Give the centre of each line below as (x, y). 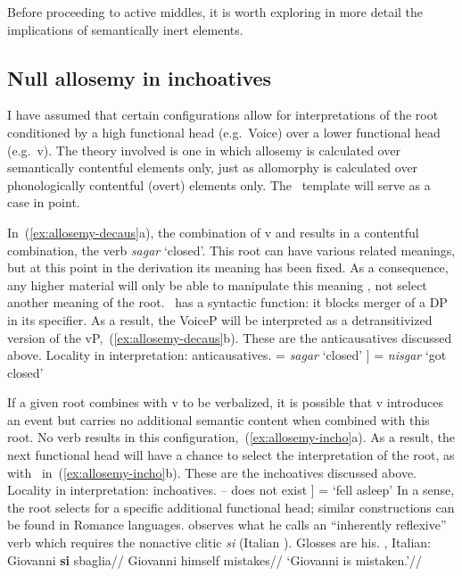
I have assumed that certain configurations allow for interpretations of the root (223, 115)
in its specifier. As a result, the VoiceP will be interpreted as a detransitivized (220, 319)
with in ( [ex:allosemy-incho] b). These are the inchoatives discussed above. (212, 472)
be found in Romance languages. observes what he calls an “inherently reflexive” (227, 525)
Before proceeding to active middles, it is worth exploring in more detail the (215, 12)
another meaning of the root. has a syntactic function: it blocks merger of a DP (227, 302)
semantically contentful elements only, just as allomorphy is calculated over (213, 167)
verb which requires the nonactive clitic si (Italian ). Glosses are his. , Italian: (219, 543)
